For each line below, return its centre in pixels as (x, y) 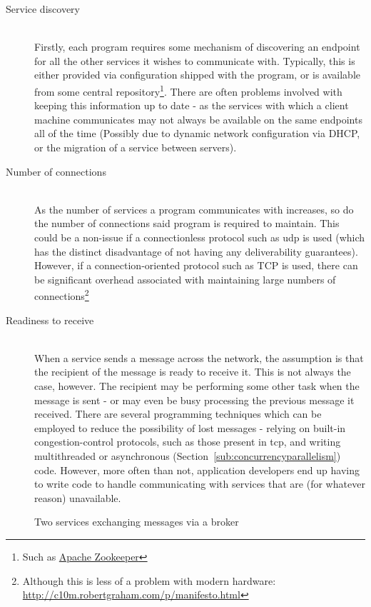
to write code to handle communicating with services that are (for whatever (200, 484)
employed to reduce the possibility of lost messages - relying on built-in (190, 427)
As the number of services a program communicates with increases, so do (194, 209)
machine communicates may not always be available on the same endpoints (198, 119)
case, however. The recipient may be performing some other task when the (197, 385)
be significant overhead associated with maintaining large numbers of (185, 279)
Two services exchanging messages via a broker (137, 522)
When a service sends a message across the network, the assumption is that (199, 357)
